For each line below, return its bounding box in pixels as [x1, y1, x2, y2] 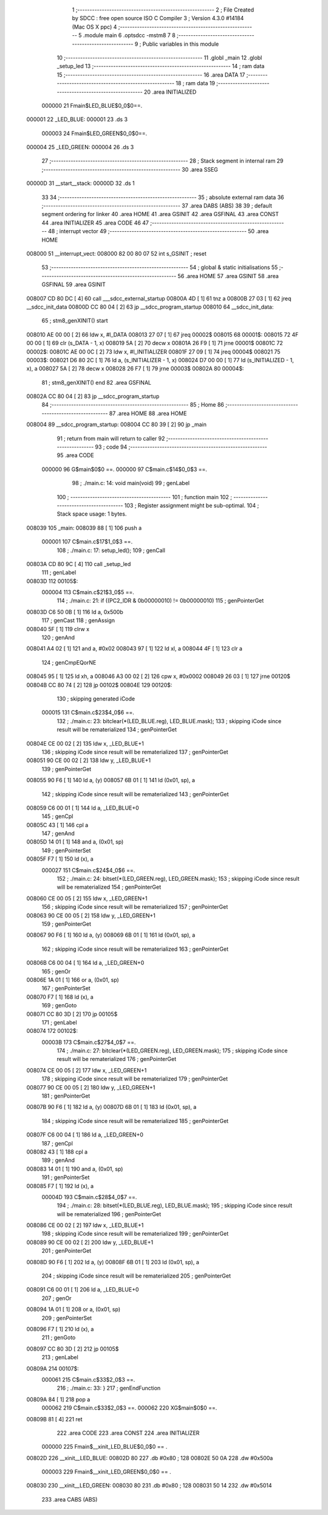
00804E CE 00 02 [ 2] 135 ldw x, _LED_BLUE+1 [26, 740, 144, 747]
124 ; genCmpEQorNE [41, 659, 97, 666]
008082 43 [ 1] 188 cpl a [26, 1148, 88, 1155]
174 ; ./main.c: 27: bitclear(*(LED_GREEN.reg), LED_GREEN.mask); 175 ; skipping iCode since [56, 1047, 288, 1054]
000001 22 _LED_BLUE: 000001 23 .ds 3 [26, 116, 128, 123]
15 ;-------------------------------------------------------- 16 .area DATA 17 [56, 71, 245, 79]
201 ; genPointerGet [41, 1247, 92, 1254]
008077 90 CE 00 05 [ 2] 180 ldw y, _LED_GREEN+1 [26, 1083, 155, 1091]
